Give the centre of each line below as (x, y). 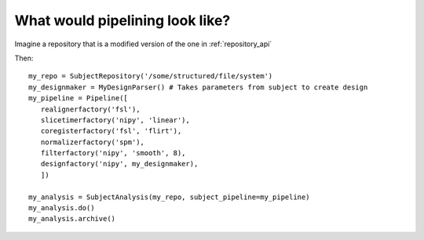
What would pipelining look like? (122, 20)
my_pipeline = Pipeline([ (79, 98)
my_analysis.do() (62, 208)
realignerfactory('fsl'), (90, 109)
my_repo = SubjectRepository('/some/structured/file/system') (151, 76)
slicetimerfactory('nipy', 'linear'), (115, 120)
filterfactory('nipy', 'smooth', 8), (113, 153)
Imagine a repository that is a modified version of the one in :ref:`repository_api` (143, 44)
